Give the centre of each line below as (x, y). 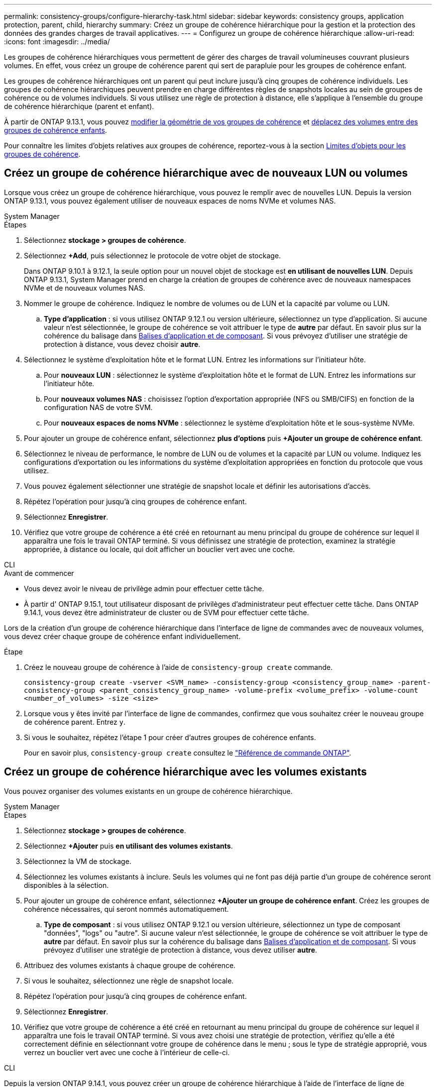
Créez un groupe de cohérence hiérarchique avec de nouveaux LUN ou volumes (206, 173)
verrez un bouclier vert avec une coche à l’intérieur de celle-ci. (127, 1052)
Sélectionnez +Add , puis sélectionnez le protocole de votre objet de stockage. (153, 255)
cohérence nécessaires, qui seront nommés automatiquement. (126, 909)
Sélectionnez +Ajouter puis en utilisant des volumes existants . (128, 846)
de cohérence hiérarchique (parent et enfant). (79, 106)
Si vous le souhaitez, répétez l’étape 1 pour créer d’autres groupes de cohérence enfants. (170, 737)
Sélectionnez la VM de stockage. (78, 861)
